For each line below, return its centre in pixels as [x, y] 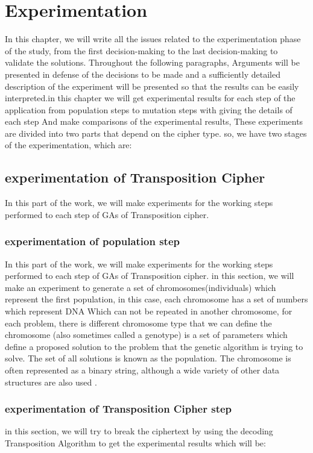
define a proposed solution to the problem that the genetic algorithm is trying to [154, 346]
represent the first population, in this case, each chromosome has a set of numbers [156, 299]
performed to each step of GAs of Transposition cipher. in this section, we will [150, 276]
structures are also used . [51, 382]
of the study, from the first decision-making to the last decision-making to [141, 50]
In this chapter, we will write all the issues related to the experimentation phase [153, 39]
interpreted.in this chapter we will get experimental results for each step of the [150, 98]
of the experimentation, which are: [68, 145]
